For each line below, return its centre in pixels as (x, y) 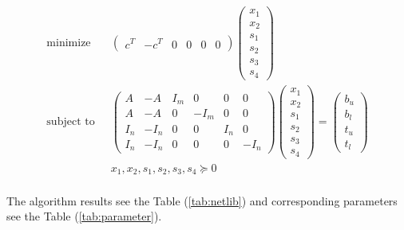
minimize (69, 43)
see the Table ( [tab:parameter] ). (84, 216)
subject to (71, 122)
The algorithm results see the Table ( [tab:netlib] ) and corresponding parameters (202, 200)
